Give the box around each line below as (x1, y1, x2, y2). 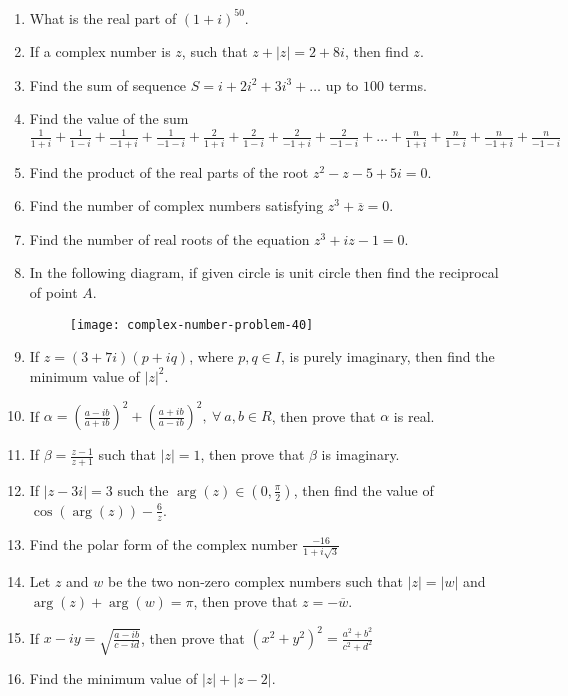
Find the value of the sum (29, 108, 189, 129)
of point (29, 282, 78, 303)
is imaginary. (321, 444, 400, 465)
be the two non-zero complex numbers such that (107, 571, 403, 592)
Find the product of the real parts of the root (29, 161, 309, 182)
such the (117, 479, 169, 500)
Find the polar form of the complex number (29, 533, 298, 554)
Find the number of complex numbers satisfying (29, 195, 324, 216)
